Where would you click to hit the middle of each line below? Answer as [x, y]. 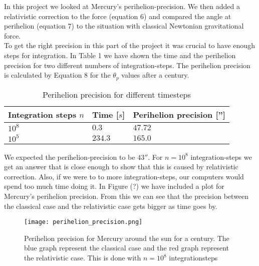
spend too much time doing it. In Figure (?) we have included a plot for [114, 186]
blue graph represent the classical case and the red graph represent [126, 248]
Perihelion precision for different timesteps [117, 94]
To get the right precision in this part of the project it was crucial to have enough [129, 45]
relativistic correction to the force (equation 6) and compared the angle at [118, 16]
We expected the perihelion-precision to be [70, 157]
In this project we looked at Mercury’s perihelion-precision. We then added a [122, 6]
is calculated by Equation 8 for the [57, 75]
